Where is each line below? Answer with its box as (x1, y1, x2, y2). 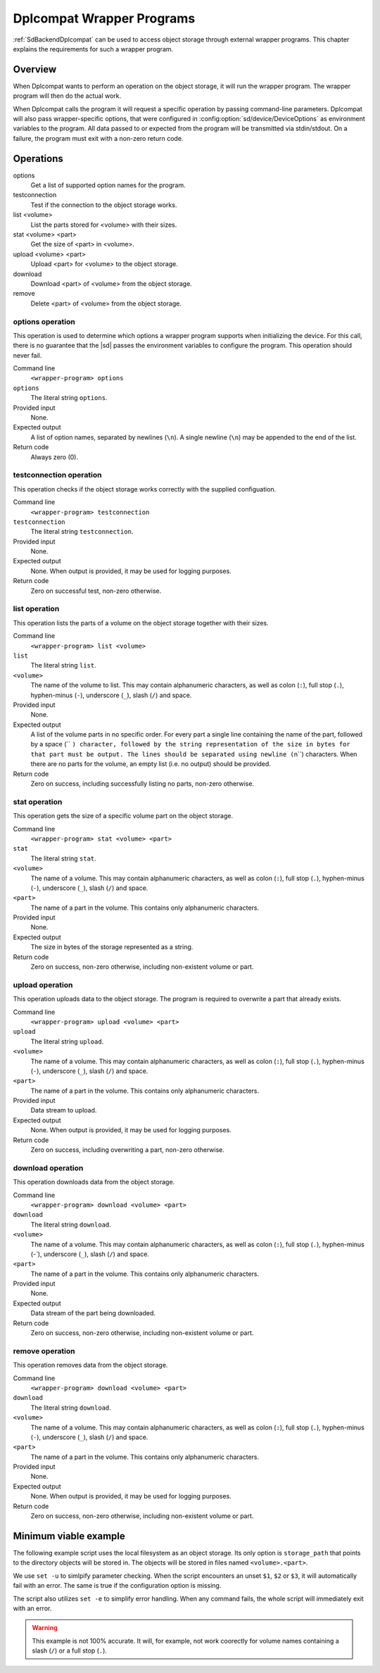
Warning (32, 1624, 58, 1632)
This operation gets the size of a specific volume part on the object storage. (13, 812, 234, 820)
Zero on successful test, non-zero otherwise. (30, 587, 162, 595)
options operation (13, 317, 75, 327)
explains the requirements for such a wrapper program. (13, 44, 174, 53)
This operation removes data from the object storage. (13, 1361, 168, 1370)
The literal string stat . (30, 854, 96, 863)
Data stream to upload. (30, 1106, 97, 1115)
